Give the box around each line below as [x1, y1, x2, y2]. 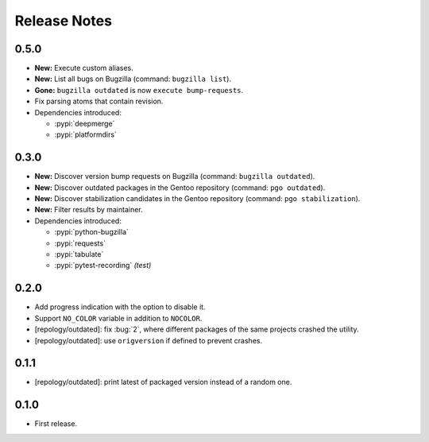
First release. [34, 419, 78, 428]
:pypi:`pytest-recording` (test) [54, 261, 152, 270]
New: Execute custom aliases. [34, 64, 134, 73]
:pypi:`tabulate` [54, 250, 104, 259]
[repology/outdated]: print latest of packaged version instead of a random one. [34, 378, 292, 387]
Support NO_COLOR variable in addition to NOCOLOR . [34, 313, 203, 323]
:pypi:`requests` [54, 238, 106, 248]
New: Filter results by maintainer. [34, 205, 143, 215]
